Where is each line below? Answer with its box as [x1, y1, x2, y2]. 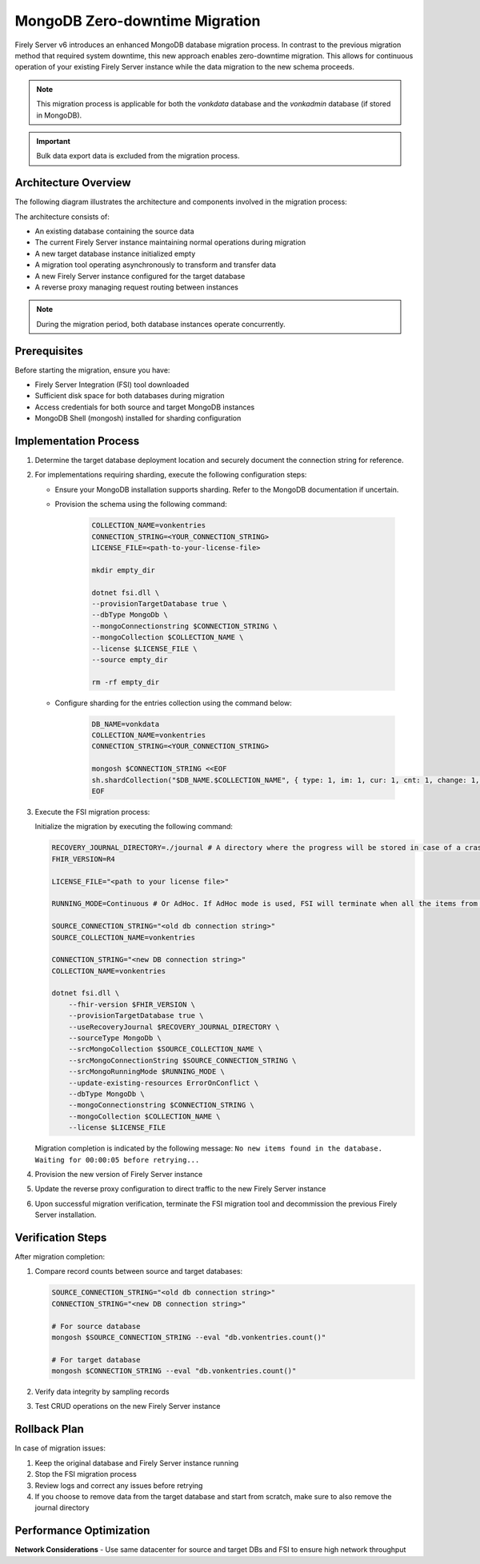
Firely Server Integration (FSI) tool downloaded [34, 380, 190, 389]
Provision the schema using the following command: [54, 500, 227, 509]
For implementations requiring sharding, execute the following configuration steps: [34, 470, 307, 480]
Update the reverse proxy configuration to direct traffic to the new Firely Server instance [34, 1184, 326, 1194]
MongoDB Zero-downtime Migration [14, 12, 261, 30]
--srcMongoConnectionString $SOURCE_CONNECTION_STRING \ [68, 1055, 297, 1065]
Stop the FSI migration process [34, 1470, 138, 1479]
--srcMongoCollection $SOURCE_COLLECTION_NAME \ [68, 1044, 263, 1054]
